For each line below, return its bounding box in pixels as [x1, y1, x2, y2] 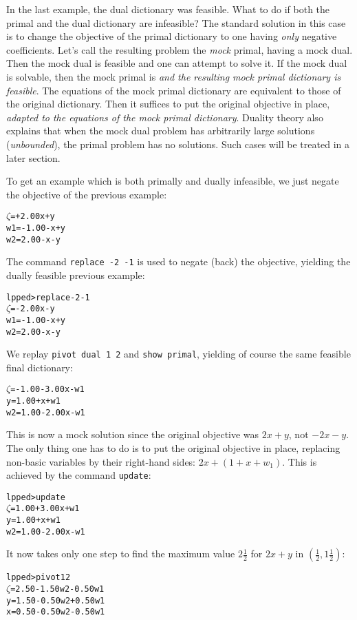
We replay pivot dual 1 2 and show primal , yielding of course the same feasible [6, 347, 351, 361]
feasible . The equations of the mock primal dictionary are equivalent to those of [6, 83, 341, 97]
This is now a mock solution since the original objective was [6, 427, 259, 442]
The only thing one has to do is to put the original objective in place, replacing [6, 440, 340, 455]
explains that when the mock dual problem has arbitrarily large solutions [6, 123, 315, 138]
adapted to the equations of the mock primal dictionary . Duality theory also [6, 110, 323, 124]
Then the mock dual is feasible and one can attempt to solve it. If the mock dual [6, 56, 347, 70]
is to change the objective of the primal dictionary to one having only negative [6, 29, 337, 43]
